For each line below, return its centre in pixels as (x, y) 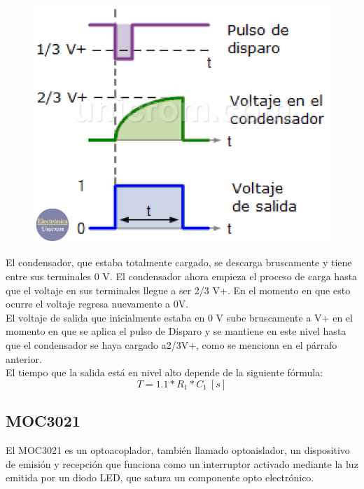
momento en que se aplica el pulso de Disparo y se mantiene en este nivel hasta (176, 331)
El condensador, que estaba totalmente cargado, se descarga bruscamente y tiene (179, 262)
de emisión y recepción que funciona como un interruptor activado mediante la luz (182, 463)
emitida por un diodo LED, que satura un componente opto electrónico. (160, 477)
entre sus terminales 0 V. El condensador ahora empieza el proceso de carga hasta (182, 276)
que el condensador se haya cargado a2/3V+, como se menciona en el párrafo (171, 345)
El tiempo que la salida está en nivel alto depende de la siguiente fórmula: (164, 372)
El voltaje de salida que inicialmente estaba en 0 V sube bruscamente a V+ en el (179, 317)
